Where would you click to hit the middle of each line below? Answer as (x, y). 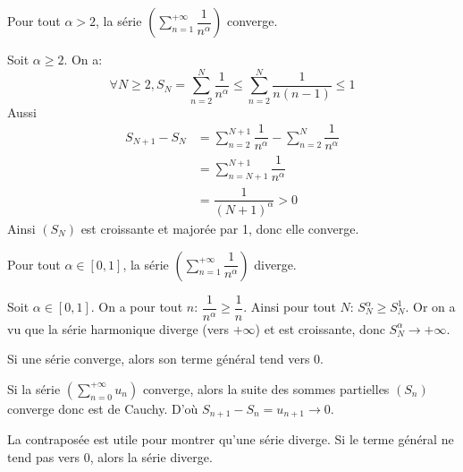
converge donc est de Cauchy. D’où (103, 408)
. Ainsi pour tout (290, 306)
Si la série (34, 388)
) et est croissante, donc (320, 328)
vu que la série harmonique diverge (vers (118, 328)
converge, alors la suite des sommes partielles (266, 388)
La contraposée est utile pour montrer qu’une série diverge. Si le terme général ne (231, 439)
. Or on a (430, 306)
